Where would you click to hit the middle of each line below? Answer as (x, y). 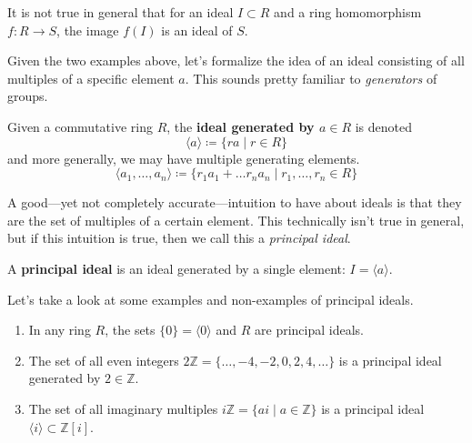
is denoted (384, 126)
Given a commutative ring (80, 126)
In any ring (60, 330)
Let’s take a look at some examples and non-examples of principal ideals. (211, 299)
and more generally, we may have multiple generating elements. (184, 158)
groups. (28, 96)
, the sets (130, 330)
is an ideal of (197, 30)
